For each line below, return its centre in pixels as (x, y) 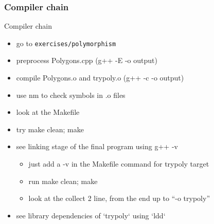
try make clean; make (50, 129)
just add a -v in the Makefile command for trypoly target (119, 164)
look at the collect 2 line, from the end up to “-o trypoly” (119, 198)
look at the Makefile (48, 112)
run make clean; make (63, 181)
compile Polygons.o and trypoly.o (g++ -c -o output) (100, 78)
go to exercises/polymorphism (66, 43)
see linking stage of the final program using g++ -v (97, 146)
